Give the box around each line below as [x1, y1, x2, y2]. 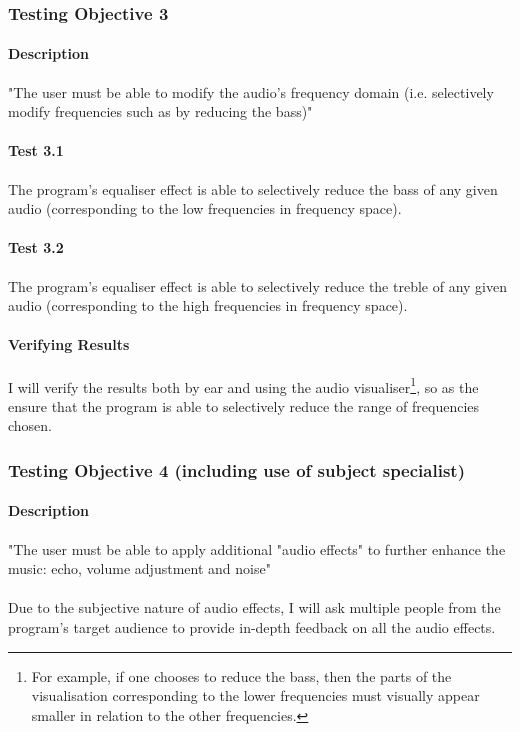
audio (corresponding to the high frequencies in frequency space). [8, 295, 408, 316]
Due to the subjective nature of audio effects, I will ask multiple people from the [8, 597, 501, 618]
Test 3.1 [8, 140, 64, 161]
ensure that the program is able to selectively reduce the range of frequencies [8, 395, 480, 416]
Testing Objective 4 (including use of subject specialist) [8, 457, 465, 482]
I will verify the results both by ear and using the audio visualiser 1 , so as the [8, 373, 479, 397]
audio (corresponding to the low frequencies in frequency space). [8, 198, 402, 219]
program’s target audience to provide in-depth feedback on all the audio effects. [8, 617, 496, 638]
